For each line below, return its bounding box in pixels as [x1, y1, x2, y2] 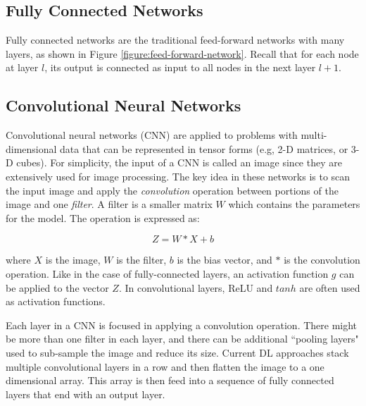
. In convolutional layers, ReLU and [118, 280, 273, 295]
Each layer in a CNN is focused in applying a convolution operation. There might [6, 317, 358, 332]
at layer [6, 60, 39, 75]
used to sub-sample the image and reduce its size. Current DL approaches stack [6, 345, 349, 359]
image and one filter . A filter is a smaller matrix [6, 197, 213, 211]
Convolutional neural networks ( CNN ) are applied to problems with [6, 128, 298, 142]
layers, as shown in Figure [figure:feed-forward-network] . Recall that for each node [6, 46, 359, 61]
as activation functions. [6, 294, 106, 309]
